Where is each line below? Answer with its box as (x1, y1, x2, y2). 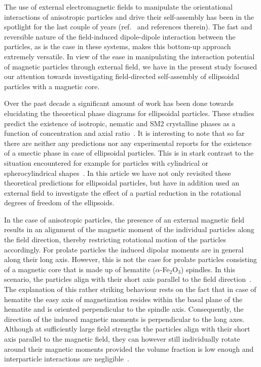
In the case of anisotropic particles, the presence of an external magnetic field (4, 214, 245, 225)
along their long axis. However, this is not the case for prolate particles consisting (4, 254, 257, 265)
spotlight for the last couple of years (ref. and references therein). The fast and (4, 21, 252, 32)
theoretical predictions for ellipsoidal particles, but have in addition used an (4, 177, 240, 188)
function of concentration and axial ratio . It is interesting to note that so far (4, 128, 245, 138)
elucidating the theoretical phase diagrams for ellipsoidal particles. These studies (4, 107, 254, 118)
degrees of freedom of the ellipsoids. (4, 197, 115, 208)
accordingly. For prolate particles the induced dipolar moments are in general (4, 244, 244, 254)
